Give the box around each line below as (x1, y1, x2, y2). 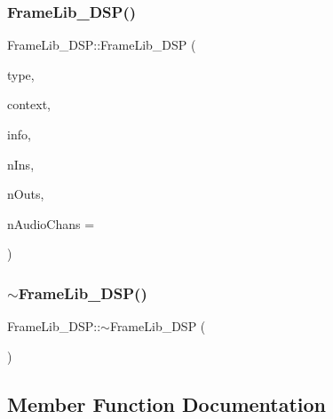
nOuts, (7, 185, 44, 203)
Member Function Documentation (7, 390, 327, 417)
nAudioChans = (7, 214, 95, 233)
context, (7, 95, 51, 114)
